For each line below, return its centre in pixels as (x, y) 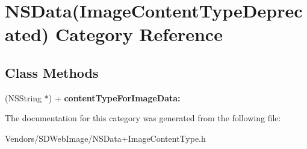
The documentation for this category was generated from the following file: (143, 118)
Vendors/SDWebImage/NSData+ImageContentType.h (105, 138)
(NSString (23, 97)
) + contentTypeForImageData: (114, 97)
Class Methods (52, 72)
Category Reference (139, 34)
